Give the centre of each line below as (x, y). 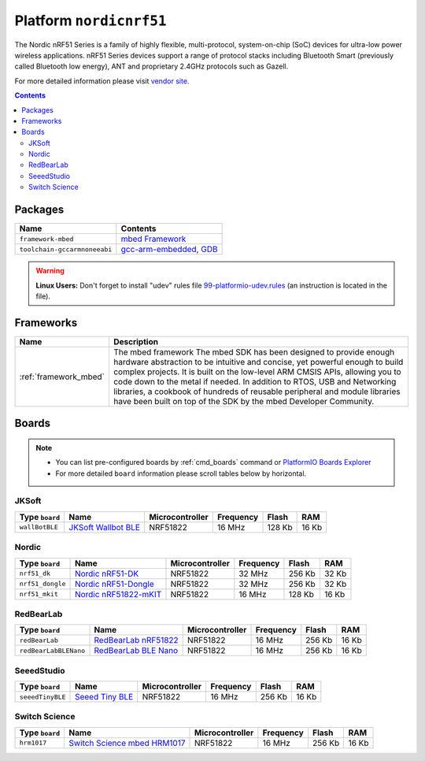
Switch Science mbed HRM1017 (127, 743)
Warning (50, 271)
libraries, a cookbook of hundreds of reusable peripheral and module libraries (257, 392)
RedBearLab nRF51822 (136, 640)
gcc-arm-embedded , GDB (169, 250)
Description (136, 341)
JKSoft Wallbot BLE (105, 527)
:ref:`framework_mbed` (62, 377)
